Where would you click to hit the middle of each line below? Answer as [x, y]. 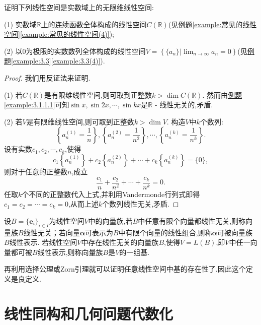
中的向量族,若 [110, 220]
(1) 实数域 [20, 24]
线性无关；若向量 [52, 232]
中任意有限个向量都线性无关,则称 [192, 220]
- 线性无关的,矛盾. [184, 105]
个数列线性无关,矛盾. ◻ [141, 204]
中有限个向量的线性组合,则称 [165, 232]
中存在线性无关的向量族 [120, 242]
